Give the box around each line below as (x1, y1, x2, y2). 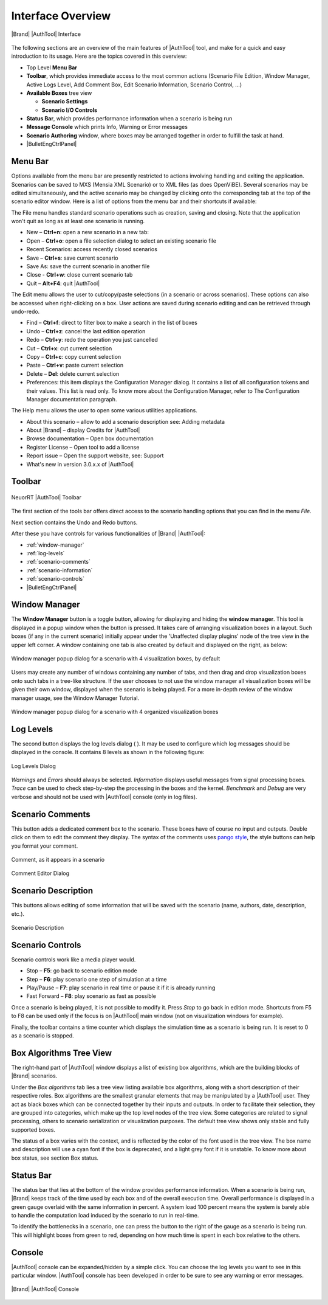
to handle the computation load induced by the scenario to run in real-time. (11, 1211, 199, 1219)
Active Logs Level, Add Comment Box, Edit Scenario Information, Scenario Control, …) (26, 81, 242, 88)
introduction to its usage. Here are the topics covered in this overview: (11, 52, 187, 60)
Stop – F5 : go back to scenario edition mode (26, 967, 137, 974)
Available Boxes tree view (26, 89, 92, 97)
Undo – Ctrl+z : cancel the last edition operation (26, 327, 146, 334)
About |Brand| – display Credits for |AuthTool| (26, 426, 140, 434)
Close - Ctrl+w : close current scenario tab (26, 271, 133, 279)
